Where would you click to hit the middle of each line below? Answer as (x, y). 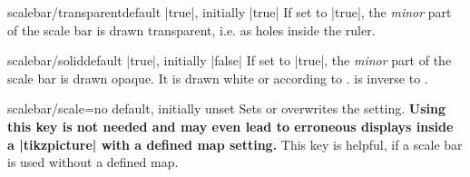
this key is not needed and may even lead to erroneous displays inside (230, 126)
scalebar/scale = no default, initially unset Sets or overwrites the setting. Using (227, 108)
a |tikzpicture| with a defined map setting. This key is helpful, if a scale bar (235, 144)
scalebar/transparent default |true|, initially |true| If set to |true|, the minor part (230, 12)
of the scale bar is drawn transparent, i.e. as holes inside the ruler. (191, 29)
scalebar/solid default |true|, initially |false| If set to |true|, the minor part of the (230, 60)
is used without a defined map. (93, 162)
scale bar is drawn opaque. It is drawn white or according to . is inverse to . (218, 78)
